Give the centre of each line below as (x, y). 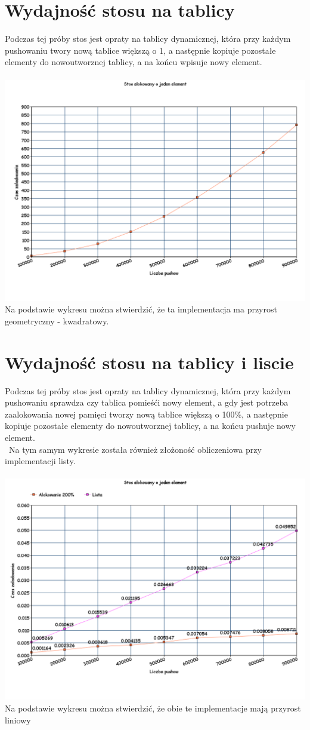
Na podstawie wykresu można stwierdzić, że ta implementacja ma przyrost (141, 309)
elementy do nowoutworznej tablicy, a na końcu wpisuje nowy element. (134, 62)
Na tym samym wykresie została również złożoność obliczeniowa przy (135, 449)
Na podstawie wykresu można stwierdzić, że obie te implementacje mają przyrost (153, 708)
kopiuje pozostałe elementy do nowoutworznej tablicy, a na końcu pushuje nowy (150, 426)
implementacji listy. (40, 461)
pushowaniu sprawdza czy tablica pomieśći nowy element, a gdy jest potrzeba (147, 402)
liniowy (18, 720)
